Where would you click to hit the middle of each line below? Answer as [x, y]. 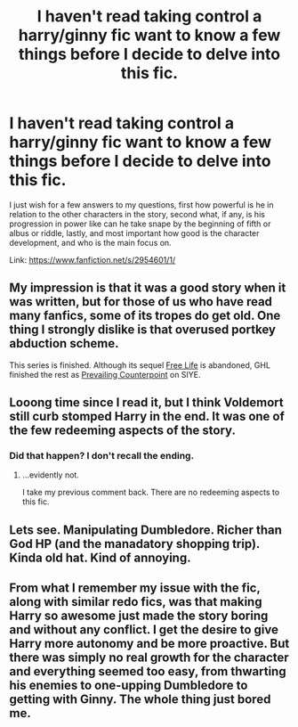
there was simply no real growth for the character [149, 658]
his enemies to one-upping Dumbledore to [129, 686]
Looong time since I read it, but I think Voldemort [146, 403]
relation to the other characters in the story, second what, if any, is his [137, 214]
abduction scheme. [64, 343]
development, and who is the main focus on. [90, 242]
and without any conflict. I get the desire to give [144, 630]
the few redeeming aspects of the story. [122, 431]
